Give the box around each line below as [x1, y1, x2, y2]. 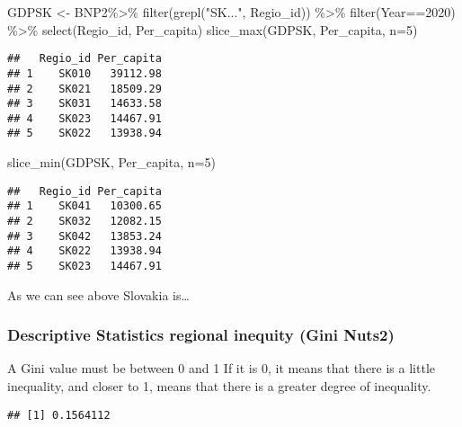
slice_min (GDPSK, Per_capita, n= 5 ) [7, 153, 216, 172]
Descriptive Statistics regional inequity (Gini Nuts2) [7, 324, 395, 346]
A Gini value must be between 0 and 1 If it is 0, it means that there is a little [7, 359, 435, 378]
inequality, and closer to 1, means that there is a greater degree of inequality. [7, 377, 431, 396]
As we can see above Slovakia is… [7, 285, 190, 304]
